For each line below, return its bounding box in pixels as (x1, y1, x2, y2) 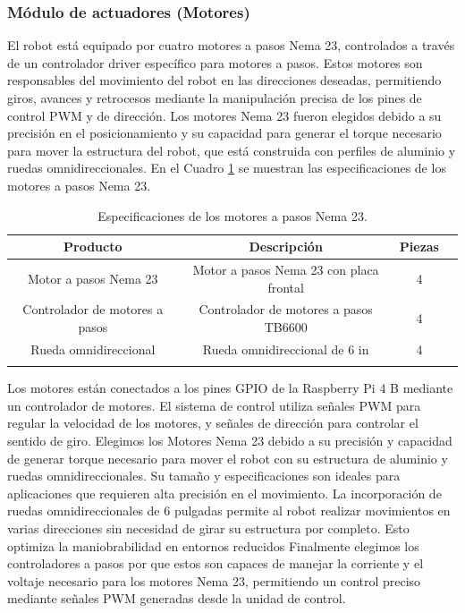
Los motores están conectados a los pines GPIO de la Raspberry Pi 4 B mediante (7, 379, 453, 397)
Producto (63, 237, 123, 256)
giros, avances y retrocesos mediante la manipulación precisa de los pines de (7, 89, 422, 106)
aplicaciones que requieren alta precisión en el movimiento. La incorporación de (7, 483, 442, 502)
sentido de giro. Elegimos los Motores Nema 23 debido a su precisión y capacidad (7, 431, 452, 449)
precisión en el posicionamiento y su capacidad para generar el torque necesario (7, 123, 442, 142)
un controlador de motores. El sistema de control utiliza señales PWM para (7, 396, 421, 414)
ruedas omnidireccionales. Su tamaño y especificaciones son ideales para (7, 466, 401, 485)
